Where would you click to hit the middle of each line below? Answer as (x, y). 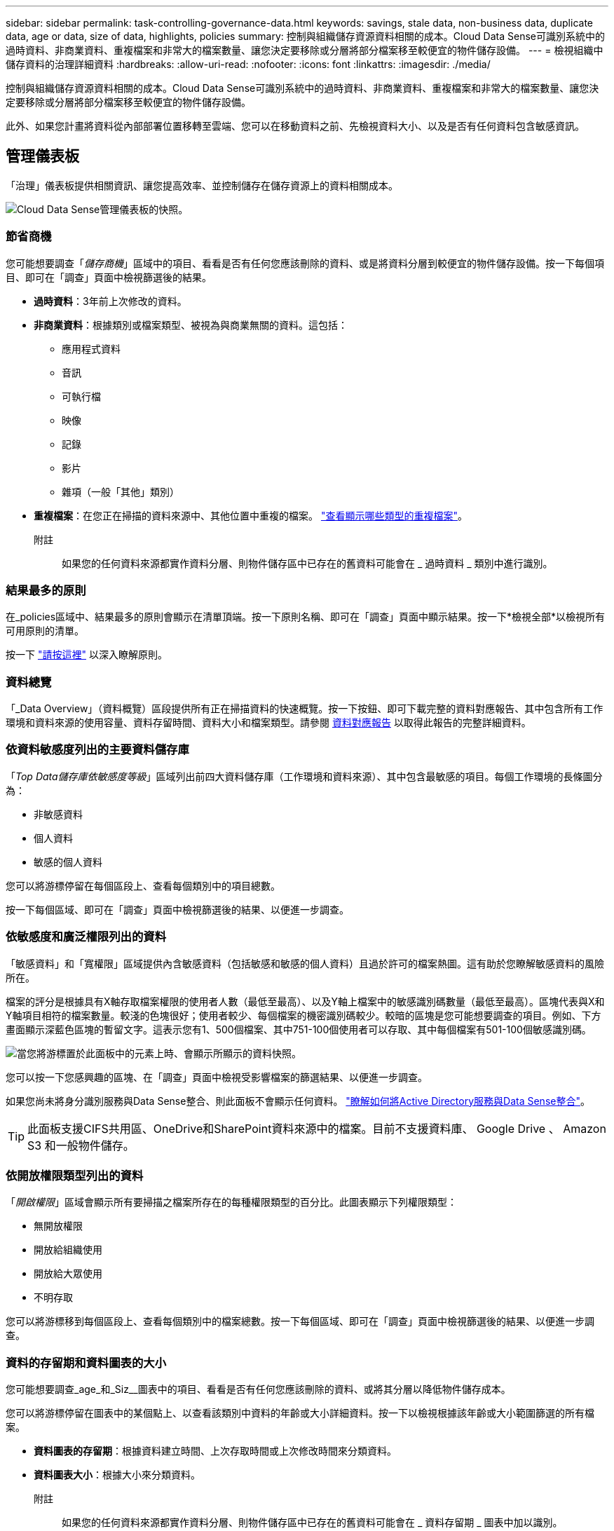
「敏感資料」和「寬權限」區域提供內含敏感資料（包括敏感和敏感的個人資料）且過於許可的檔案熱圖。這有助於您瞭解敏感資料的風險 (305, 963)
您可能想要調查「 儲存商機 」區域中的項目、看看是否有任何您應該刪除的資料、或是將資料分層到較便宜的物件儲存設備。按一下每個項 (305, 263)
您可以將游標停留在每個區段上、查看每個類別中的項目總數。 (143, 885)
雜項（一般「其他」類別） (121, 491)
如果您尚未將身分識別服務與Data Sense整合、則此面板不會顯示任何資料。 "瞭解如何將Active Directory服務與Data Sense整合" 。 (298, 1101)
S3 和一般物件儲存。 (81, 1145)
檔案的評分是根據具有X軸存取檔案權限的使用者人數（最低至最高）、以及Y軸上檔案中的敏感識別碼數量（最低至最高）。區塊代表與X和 (305, 1001)
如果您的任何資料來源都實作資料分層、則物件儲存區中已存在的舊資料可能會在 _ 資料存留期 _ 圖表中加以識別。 (312, 1523)
